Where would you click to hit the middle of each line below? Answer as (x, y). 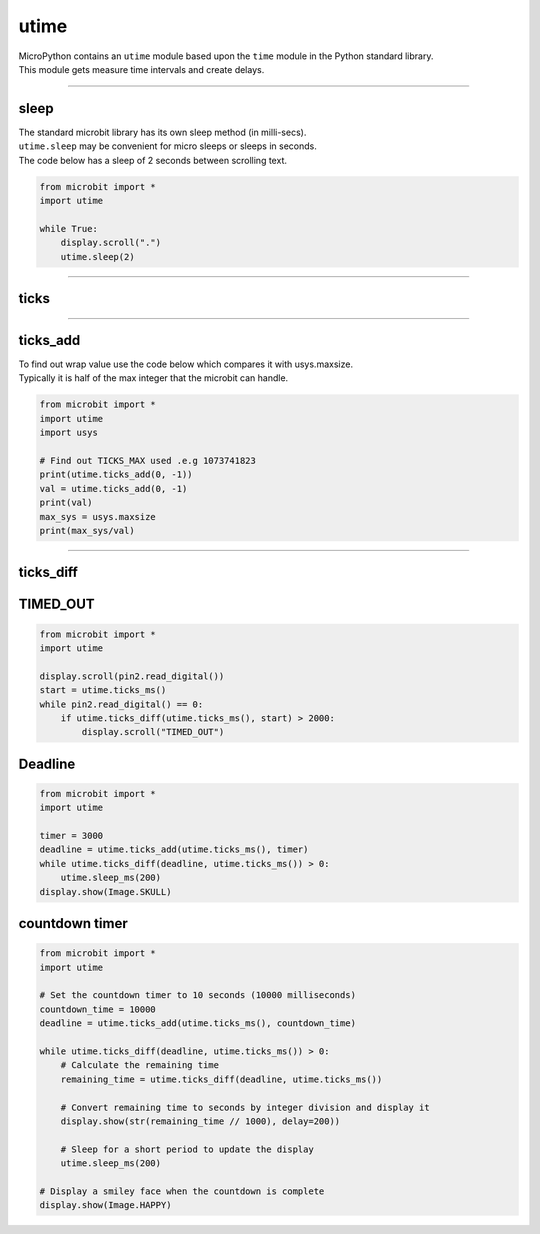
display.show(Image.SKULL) (105, 891)
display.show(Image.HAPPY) (105, 1205)
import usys (69, 433)
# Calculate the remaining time (140, 1065)
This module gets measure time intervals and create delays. (141, 69)
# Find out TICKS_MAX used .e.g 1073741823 (148, 461)
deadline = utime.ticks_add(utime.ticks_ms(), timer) (174, 849)
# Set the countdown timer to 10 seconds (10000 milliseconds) (198, 995)
